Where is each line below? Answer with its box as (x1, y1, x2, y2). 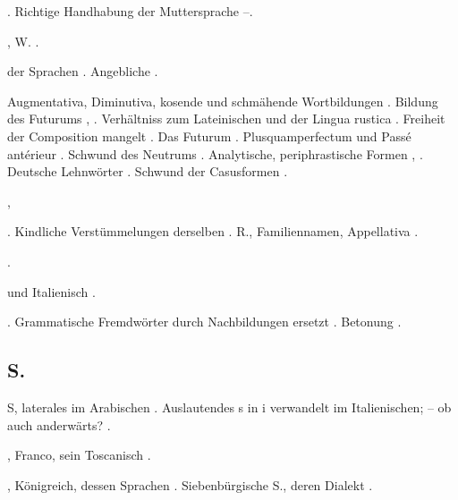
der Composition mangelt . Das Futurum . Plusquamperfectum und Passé (7, 126, 411, 145)
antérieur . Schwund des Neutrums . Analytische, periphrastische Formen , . (7, 144, 423, 163)
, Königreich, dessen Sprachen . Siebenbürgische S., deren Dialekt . (7, 475, 373, 494)
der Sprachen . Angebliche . (7, 62, 158, 81)
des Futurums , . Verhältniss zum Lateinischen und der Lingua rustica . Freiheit (7, 109, 445, 128)
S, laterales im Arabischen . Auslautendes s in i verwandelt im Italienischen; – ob (7, 397, 452, 416)
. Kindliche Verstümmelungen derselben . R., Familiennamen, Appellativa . (7, 222, 419, 241)
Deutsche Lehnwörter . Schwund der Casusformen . (7, 162, 288, 181)
